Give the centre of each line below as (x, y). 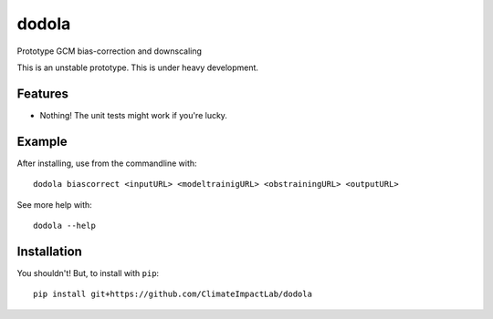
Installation (49, 251)
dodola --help (64, 225)
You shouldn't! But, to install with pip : (88, 273)
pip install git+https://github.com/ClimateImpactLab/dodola (173, 294)
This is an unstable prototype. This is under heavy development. (138, 67)
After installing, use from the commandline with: (107, 163)
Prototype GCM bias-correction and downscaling (110, 51)
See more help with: (55, 204)
